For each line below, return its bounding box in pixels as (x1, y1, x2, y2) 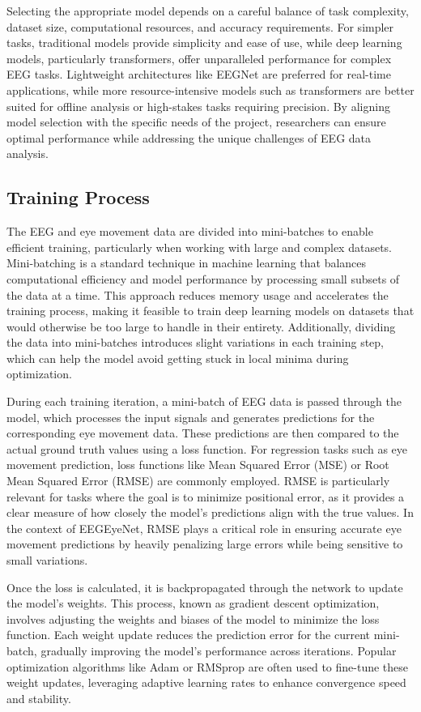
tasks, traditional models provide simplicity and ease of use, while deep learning (6, 34, 402, 51)
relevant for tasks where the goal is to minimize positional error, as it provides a (6, 488, 405, 505)
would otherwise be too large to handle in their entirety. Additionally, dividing (6, 318, 396, 335)
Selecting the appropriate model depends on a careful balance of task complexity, (6, 2, 409, 19)
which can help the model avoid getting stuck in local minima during (6, 349, 349, 366)
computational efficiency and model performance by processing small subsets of (6, 270, 400, 287)
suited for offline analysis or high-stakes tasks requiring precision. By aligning (6, 97, 390, 114)
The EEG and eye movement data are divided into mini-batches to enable (6, 223, 373, 240)
